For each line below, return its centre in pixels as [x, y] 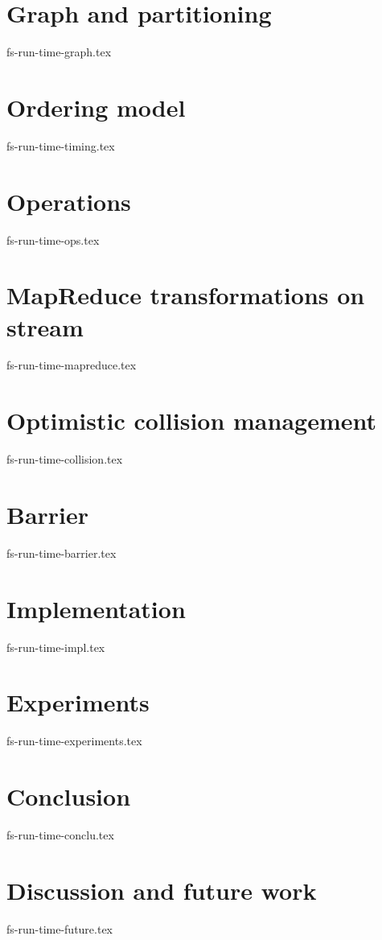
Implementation [96, 608]
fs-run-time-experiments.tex [74, 741]
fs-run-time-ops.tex [53, 239]
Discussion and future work [162, 890]
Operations [69, 201]
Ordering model [96, 107]
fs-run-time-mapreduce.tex [72, 365]
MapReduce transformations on [186, 295]
